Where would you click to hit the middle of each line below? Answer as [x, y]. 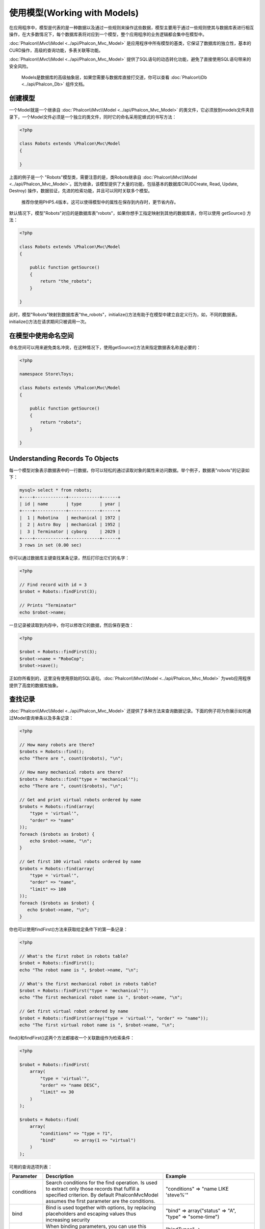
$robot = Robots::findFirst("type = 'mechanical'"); [84, 991]
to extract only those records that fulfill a [93, 1189]
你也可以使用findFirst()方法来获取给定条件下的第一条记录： [68, 930]
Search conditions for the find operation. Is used [102, 1183]
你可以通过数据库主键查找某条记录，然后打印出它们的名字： [69, 558]
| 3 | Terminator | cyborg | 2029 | [70, 531]
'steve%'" [177, 1195]
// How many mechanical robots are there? [71, 772]
